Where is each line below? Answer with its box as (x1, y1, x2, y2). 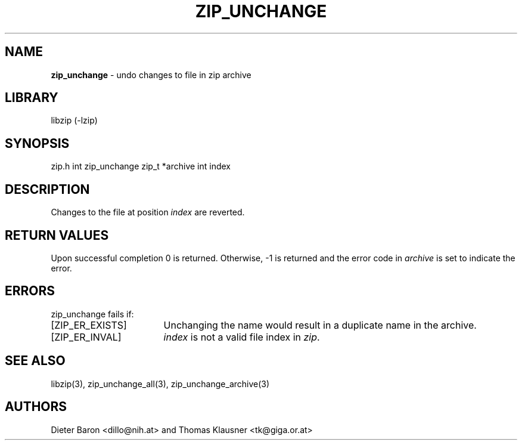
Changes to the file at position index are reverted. (51, 207, 245, 218)
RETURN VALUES (5, 227, 109, 243)
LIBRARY (5, 90, 58, 106)
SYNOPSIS (5, 135, 70, 151)
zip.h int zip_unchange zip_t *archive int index (51, 161, 231, 172)
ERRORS (5, 283, 55, 299)
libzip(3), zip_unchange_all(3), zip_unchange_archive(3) (51, 378, 270, 389)
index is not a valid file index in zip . (163, 330, 320, 343)
